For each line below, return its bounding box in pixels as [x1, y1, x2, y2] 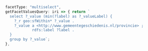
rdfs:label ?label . [31, 28, 75, 33]
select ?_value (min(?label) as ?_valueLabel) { [9, 14, 113, 19]
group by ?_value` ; [9, 37, 50, 42]
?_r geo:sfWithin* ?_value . [14, 18, 75, 23]
